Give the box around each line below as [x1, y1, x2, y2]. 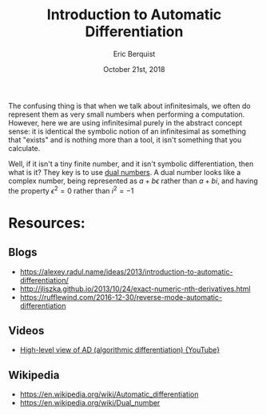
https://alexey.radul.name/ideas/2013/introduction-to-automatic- [19, 266, 233, 277]
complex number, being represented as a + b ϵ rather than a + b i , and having [8, 176, 258, 186]
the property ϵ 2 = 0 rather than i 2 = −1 [8, 184, 134, 195]
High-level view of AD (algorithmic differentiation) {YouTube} [19, 345, 220, 355]
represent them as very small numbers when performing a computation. [8, 110, 245, 119]
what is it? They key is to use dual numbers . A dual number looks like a [8, 167, 241, 177]
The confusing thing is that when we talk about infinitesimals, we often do [8, 101, 252, 110]
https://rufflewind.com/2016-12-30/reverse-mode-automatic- [19, 292, 222, 301]
